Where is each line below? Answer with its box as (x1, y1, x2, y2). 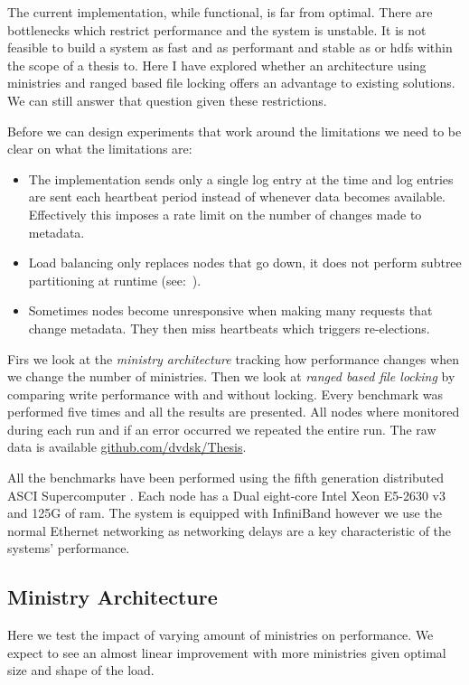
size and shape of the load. (7, 661, 155, 680)
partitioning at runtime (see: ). (28, 270, 202, 289)
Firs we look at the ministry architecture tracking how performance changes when (7, 349, 459, 368)
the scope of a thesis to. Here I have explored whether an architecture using (7, 55, 427, 74)
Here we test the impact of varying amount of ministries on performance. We (7, 625, 434, 644)
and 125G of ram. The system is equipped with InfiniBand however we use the (7, 503, 442, 522)
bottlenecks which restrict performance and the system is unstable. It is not (7, 20, 427, 39)
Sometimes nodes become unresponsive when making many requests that (28, 301, 433, 320)
